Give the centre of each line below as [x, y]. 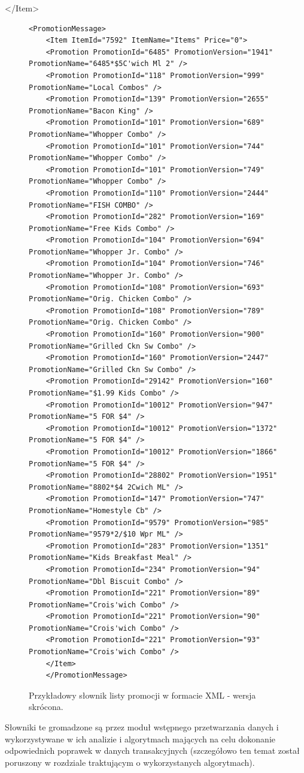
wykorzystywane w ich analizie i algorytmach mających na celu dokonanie [140, 738]
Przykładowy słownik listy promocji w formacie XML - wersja [142, 695]
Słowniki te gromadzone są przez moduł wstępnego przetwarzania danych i [142, 727]
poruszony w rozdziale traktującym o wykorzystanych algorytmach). [130, 762]
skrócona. [46, 707]
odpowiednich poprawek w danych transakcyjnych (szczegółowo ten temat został [152, 750]
